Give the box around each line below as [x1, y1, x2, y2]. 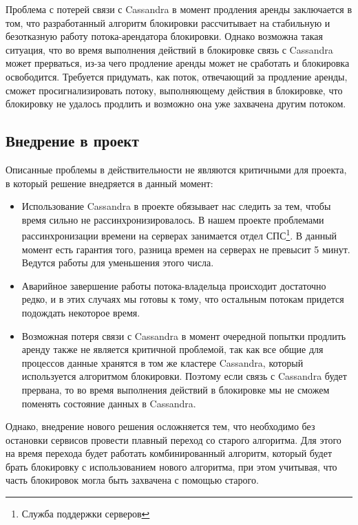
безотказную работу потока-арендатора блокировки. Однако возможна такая [6, 29, 323, 43]
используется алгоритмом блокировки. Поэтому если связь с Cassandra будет [21, 369, 347, 383]
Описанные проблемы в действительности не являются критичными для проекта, [6, 162, 347, 176]
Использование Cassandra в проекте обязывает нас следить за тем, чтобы [21, 199, 331, 213]
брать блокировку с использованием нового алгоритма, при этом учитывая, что [6, 459, 337, 473]
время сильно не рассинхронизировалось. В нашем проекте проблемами [21, 212, 324, 226]
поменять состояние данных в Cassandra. [21, 396, 196, 410]
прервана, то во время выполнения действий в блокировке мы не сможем [21, 382, 330, 396]
